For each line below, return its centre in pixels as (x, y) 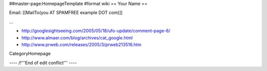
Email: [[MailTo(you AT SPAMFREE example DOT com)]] (66, 13)
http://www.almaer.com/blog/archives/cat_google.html (77, 37)
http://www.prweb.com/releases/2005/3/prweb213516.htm (82, 44)
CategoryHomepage (30, 54)
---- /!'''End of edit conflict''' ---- (43, 63)
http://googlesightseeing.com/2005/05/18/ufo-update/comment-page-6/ (96, 31)
